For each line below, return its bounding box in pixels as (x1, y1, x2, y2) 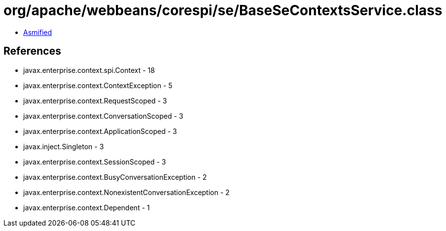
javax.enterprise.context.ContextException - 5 (23, 81, 173, 90)
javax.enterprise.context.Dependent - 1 (23, 203, 150, 212)
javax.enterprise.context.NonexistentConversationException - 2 (23, 188, 230, 197)
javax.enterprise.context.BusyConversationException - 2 (23, 172, 207, 181)
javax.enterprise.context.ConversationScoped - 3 (23, 111, 183, 120)
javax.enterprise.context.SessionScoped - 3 (23, 157, 166, 166)
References (3, 45, 61, 58)
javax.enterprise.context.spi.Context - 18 (23, 66, 155, 74)
